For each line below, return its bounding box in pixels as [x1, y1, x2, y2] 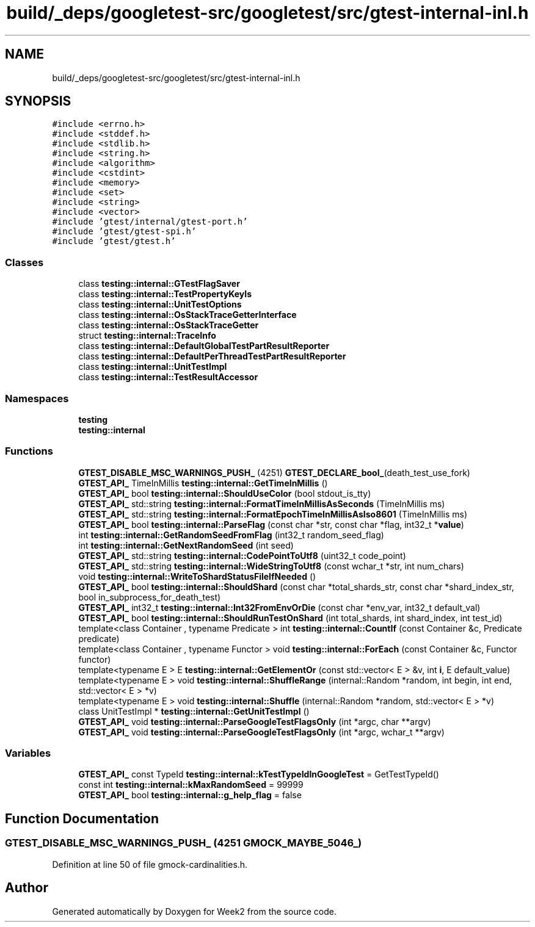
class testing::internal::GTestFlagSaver [78, 278, 240, 289]
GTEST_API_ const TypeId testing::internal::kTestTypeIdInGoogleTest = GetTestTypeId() [78, 769, 439, 780]
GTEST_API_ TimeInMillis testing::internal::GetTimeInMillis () [78, 477, 328, 488]
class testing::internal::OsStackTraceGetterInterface [78, 309, 297, 320]
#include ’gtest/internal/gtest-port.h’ [52, 217, 248, 227]
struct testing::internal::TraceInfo [78, 330, 216, 341]
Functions [5, 445, 53, 458]
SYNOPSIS [5, 93, 71, 109]
